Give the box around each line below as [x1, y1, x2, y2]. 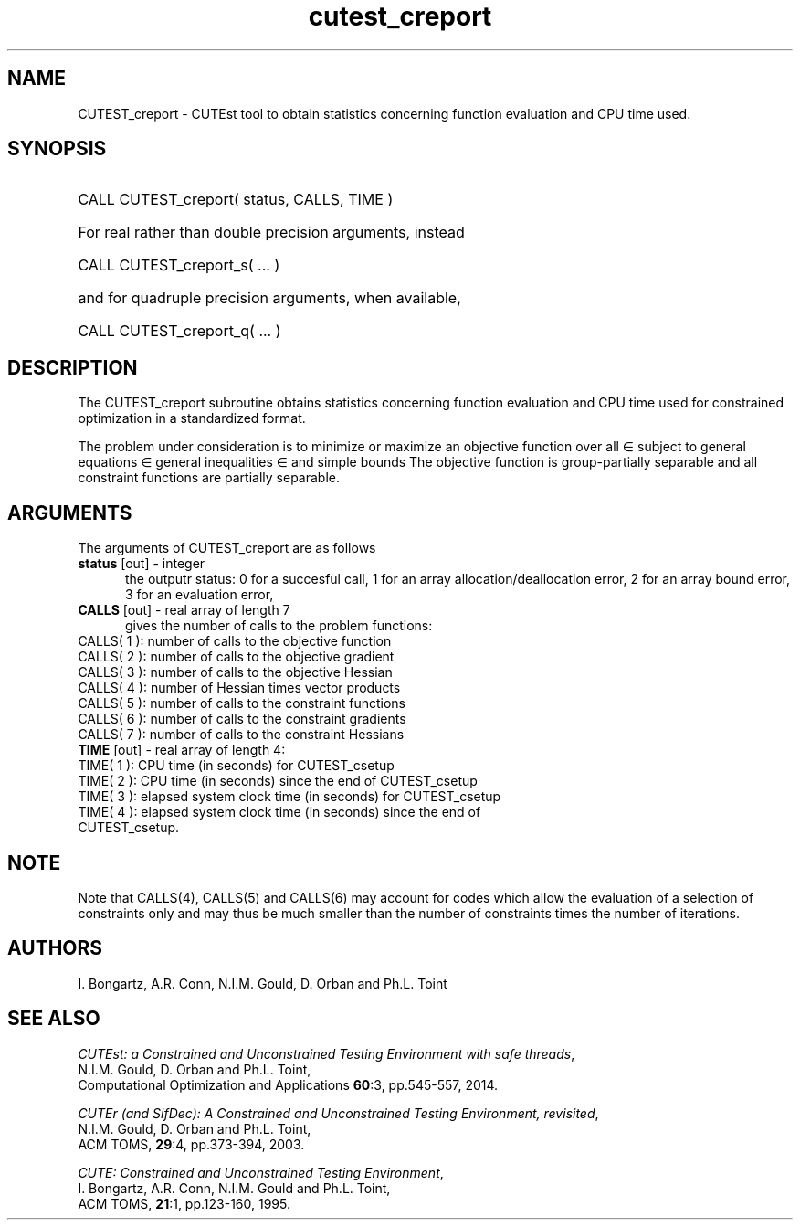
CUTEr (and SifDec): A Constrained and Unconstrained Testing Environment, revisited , [78, 1105, 599, 1121]
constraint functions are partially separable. [78, 470, 340, 486]
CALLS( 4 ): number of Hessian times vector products [78, 680, 401, 696]
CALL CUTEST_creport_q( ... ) [78, 322, 281, 341]
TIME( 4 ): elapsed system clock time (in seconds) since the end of [78, 804, 481, 820]
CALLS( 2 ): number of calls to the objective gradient [78, 649, 395, 665]
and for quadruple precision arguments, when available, [78, 289, 461, 308]
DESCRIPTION [7, 355, 138, 379]
